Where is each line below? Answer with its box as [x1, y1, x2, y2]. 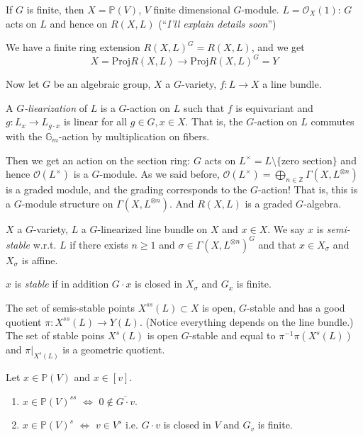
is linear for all [63, 114, 128, 129]
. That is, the [185, 114, 243, 129]
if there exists [69, 237, 128, 251]
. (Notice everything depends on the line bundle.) [139, 314, 354, 329]
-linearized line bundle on [97, 221, 208, 236]
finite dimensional [153, 2, 230, 16]
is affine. [21, 252, 58, 267]
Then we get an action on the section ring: [6, 152, 191, 167]
